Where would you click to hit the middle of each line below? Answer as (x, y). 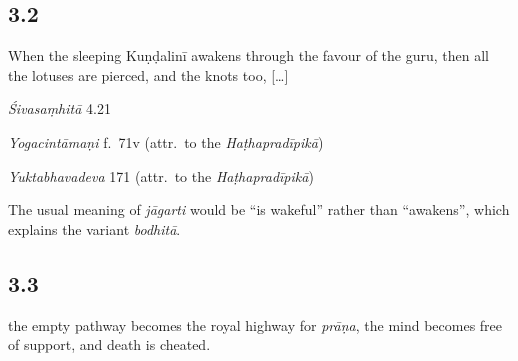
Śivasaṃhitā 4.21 (59, 108)
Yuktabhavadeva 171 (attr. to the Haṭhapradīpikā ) (161, 175)
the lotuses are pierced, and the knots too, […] (148, 74)
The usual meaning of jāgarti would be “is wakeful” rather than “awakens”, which (259, 209)
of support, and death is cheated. (109, 344)
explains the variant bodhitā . (94, 228)
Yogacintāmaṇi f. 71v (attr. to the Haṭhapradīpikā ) (166, 141)
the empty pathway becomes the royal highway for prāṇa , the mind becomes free (255, 324)
